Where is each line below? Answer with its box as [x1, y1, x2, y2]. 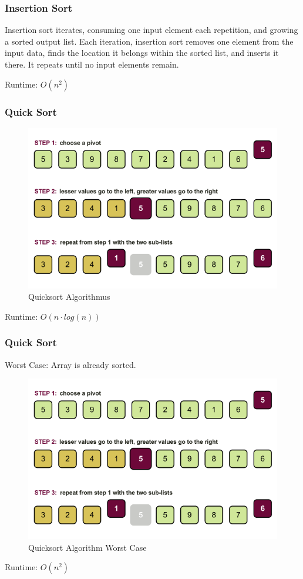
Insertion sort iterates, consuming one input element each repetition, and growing [5, 24, 298, 36]
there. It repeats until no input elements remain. [5, 58, 179, 70]
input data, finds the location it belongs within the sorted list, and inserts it [5, 46, 279, 59]
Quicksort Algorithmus [28, 290, 110, 303]
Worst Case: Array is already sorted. [5, 358, 136, 370]
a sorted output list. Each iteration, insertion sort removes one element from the [5, 35, 294, 47]
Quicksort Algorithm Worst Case [28, 541, 147, 553]
